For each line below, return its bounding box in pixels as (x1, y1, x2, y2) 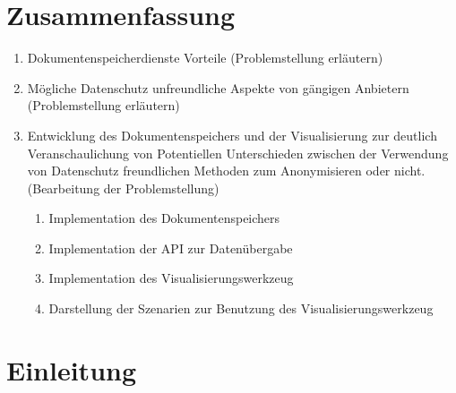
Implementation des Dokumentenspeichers (48, 209, 280, 227)
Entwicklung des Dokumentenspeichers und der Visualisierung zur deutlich (27, 125, 437, 144)
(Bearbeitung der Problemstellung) (27, 178, 219, 197)
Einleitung (6, 351, 137, 388)
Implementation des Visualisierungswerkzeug (48, 269, 294, 287)
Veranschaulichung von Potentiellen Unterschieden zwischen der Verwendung (27, 143, 449, 162)
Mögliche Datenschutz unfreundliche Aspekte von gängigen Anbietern (27, 78, 409, 97)
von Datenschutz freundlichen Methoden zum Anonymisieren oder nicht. (27, 161, 426, 180)
